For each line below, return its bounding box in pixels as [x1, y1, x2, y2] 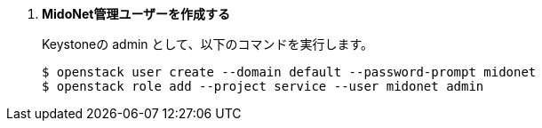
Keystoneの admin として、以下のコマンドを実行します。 [42, 36, 373, 52]
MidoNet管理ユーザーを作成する [42, 6, 231, 21]
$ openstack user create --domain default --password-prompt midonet [42, 65, 537, 79]
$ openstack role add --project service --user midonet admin [42, 79, 484, 93]
